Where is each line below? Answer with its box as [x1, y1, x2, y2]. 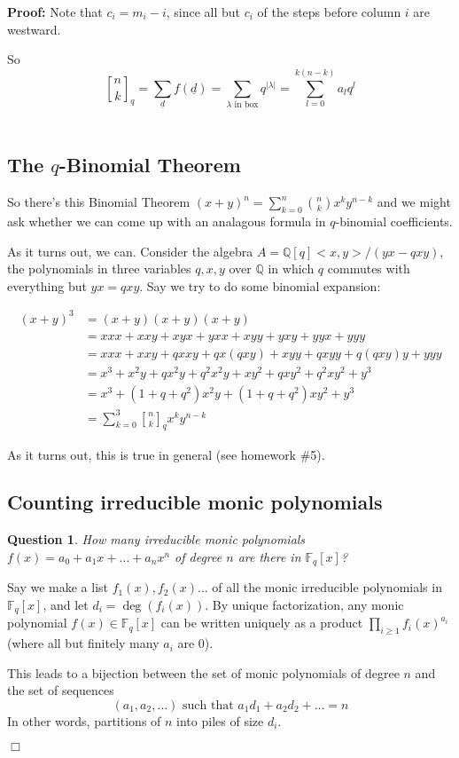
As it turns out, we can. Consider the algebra [7, 241, 253, 260]
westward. [7, 20, 61, 38]
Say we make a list [7, 578, 108, 596]
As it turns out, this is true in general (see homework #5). [7, 445, 325, 463]
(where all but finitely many [7, 634, 159, 652]
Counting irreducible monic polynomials [7, 488, 383, 516]
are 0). [177, 634, 214, 652]
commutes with [327, 259, 410, 278]
